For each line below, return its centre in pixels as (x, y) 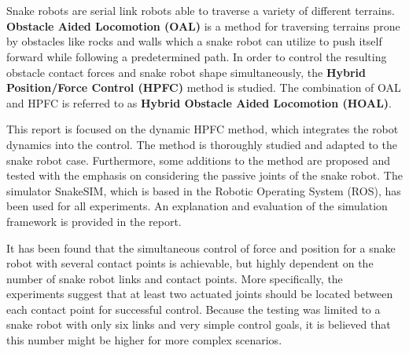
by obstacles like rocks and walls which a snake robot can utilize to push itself (194, 41)
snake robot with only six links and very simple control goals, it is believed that (199, 324)
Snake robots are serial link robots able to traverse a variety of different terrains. (201, 11)
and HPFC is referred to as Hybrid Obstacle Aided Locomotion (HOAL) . (199, 102)
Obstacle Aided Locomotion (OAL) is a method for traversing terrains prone (203, 25)
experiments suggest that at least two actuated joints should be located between (200, 294)
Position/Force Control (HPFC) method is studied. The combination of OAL (204, 87)
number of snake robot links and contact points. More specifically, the (175, 278)
